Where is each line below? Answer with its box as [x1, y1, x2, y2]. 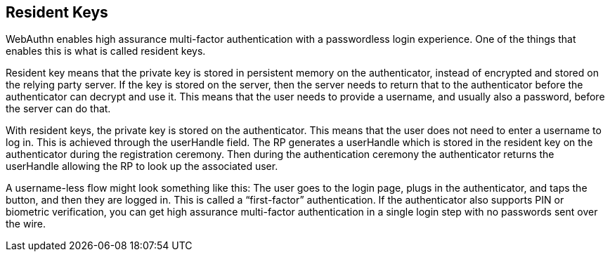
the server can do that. [6, 103, 111, 115]
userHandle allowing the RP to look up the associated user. [6, 160, 278, 173]
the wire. [6, 218, 46, 230]
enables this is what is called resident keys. [6, 45, 206, 58]
